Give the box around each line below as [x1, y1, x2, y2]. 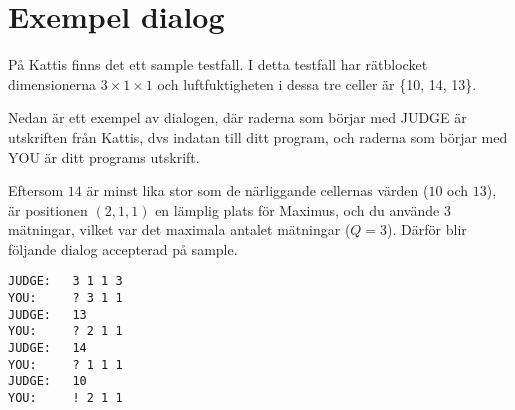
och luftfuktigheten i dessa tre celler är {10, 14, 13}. [157, 73, 477, 94]
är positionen [8, 199, 88, 220]
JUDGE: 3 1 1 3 [8, 274, 123, 289]
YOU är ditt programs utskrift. [8, 146, 200, 167]
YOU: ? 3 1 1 [8, 291, 123, 306]
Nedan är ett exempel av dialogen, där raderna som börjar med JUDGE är [8, 107, 467, 128]
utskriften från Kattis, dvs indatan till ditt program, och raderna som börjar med [8, 126, 508, 147]
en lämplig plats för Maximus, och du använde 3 [155, 199, 451, 220]
